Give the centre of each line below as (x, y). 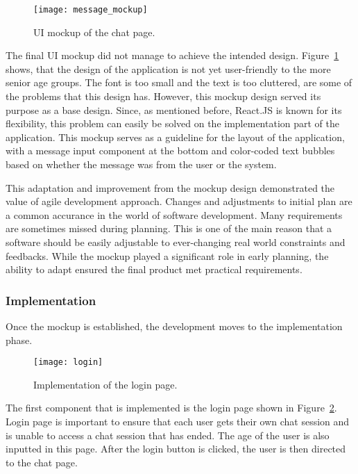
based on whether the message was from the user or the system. (141, 164)
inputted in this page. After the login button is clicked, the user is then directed (176, 449)
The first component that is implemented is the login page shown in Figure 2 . (171, 408)
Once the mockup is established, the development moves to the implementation (174, 326)
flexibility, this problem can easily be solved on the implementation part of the (172, 123)
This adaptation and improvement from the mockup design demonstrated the (170, 187)
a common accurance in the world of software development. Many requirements (174, 214)
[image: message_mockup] (91, 10)
